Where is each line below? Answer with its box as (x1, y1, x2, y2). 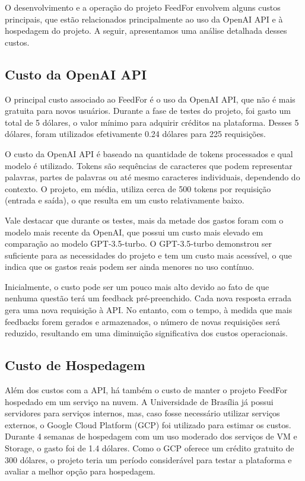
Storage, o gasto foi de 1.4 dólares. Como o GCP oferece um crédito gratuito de (5, 442, 294, 454)
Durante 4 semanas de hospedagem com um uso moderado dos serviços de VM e (5, 430, 297, 442)
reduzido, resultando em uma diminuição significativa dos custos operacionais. (5, 327, 288, 339)
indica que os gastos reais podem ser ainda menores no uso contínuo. (5, 260, 255, 273)
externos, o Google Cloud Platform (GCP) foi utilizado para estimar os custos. (5, 418, 291, 431)
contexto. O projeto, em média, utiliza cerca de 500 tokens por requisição (5, 182, 271, 195)
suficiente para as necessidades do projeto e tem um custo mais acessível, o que (5, 249, 292, 261)
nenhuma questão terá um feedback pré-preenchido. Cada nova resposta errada (5, 292, 292, 304)
